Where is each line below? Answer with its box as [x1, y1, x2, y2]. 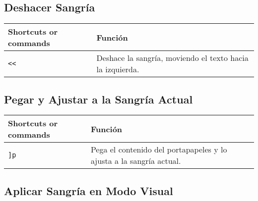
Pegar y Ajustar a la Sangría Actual [4, 91, 193, 106]
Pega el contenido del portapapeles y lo [90, 144, 227, 155]
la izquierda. [96, 63, 139, 75]
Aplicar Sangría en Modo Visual [4, 183, 173, 198]
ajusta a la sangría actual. [90, 155, 181, 167]
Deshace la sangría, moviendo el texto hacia [96, 52, 249, 64]
